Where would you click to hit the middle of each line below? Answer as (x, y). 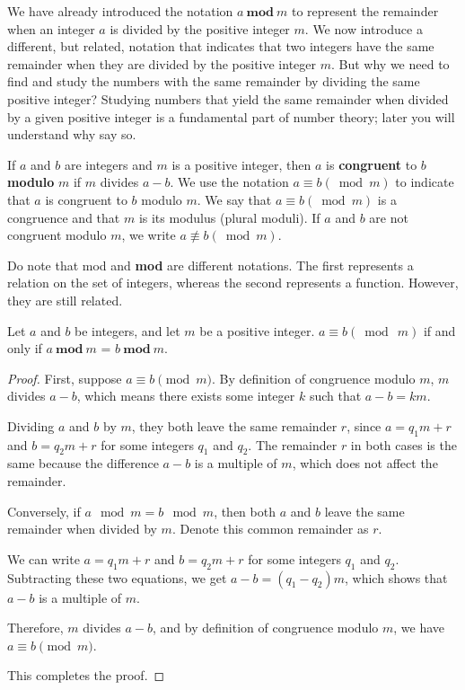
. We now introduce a (364, 28)
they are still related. (65, 300)
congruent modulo (57, 235)
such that (335, 396)
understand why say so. (72, 134)
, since (364, 425)
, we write (149, 235)
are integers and (108, 164)
